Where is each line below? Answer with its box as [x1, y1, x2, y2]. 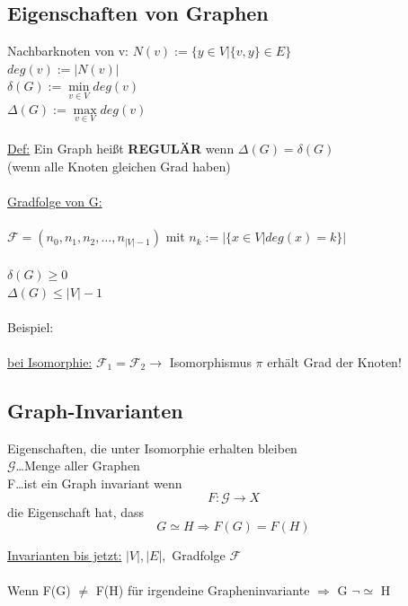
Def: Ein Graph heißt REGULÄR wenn [7, 139, 235, 158]
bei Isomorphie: [7, 352, 93, 371]
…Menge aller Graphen [15, 456, 140, 475]
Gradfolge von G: [7, 192, 102, 211]
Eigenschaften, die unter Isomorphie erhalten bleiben [7, 438, 297, 457]
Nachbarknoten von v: [7, 41, 129, 60]
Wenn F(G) [7, 581, 71, 600]
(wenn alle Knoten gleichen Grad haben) [7, 157, 231, 176]
